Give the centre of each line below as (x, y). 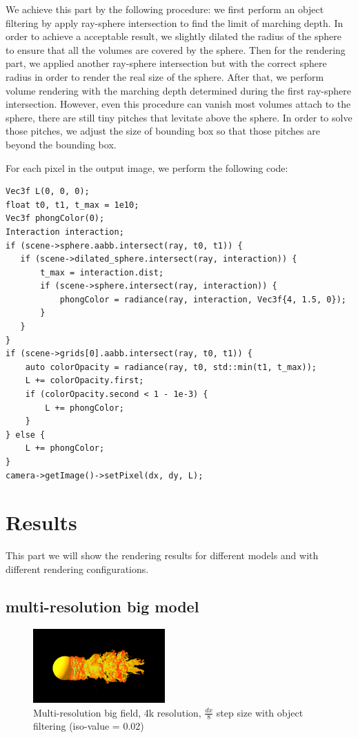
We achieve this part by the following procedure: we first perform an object (165, 9)
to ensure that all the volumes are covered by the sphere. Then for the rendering (176, 49)
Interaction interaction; (65, 232)
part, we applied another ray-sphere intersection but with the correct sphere (166, 63)
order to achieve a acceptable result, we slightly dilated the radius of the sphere (173, 36)
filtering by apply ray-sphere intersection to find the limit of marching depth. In (175, 22)
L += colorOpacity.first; (84, 381)
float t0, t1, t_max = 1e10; (72, 205)
